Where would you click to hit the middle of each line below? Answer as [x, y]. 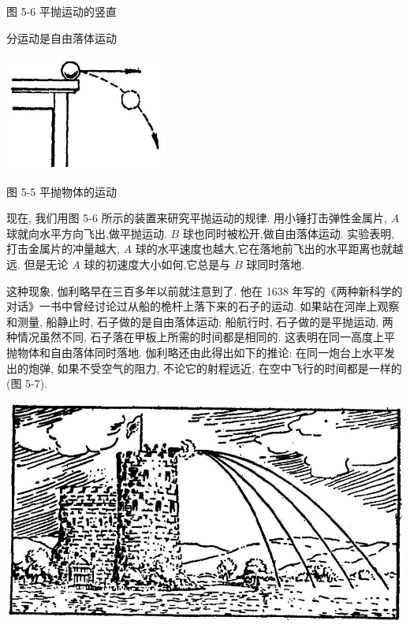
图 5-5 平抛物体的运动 [61, 191]
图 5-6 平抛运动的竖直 [61, 11]
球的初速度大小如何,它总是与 [157, 264]
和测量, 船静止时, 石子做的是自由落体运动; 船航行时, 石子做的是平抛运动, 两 [200, 321]
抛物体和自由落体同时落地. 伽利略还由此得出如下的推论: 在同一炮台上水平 [196, 352]
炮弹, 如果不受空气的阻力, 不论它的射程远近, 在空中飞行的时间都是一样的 [215, 368]
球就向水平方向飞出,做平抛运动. [87, 233]
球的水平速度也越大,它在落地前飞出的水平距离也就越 [269, 249]
